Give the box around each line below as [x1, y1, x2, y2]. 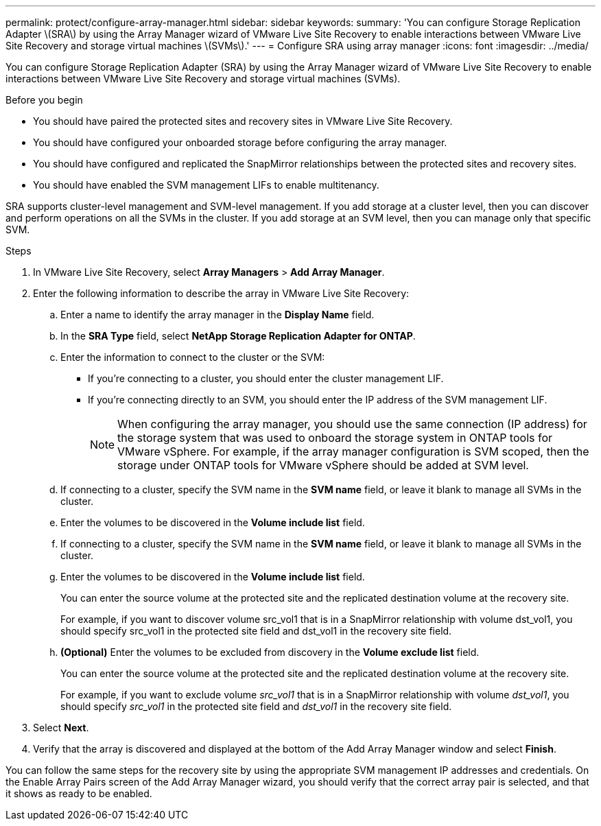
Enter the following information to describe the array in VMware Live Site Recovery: [33, 287, 410, 299]
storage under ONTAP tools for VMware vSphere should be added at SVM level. [117, 458, 529, 472]
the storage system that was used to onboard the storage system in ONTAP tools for [117, 431, 553, 445]
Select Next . [33, 722, 89, 733]
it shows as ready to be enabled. [5, 788, 152, 799]
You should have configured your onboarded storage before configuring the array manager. [33, 137, 447, 148]
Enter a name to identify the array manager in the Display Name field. [60, 309, 375, 320]
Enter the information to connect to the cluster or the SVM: [60, 351, 325, 363]
